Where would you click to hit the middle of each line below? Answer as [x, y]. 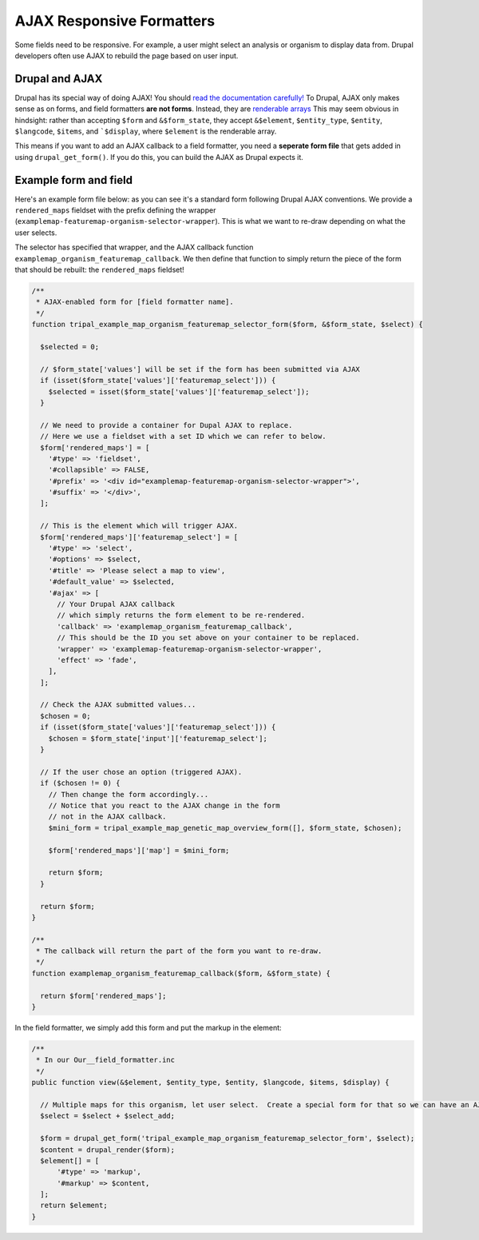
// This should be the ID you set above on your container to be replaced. [209, 638]
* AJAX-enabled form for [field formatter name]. [135, 302]
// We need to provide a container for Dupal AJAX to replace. [166, 425]
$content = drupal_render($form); [108, 1150]
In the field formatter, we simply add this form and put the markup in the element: [148, 1028]
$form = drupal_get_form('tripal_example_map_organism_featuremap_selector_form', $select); [228, 1138]
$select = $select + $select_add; [108, 1116]
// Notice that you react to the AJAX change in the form [164, 805]
